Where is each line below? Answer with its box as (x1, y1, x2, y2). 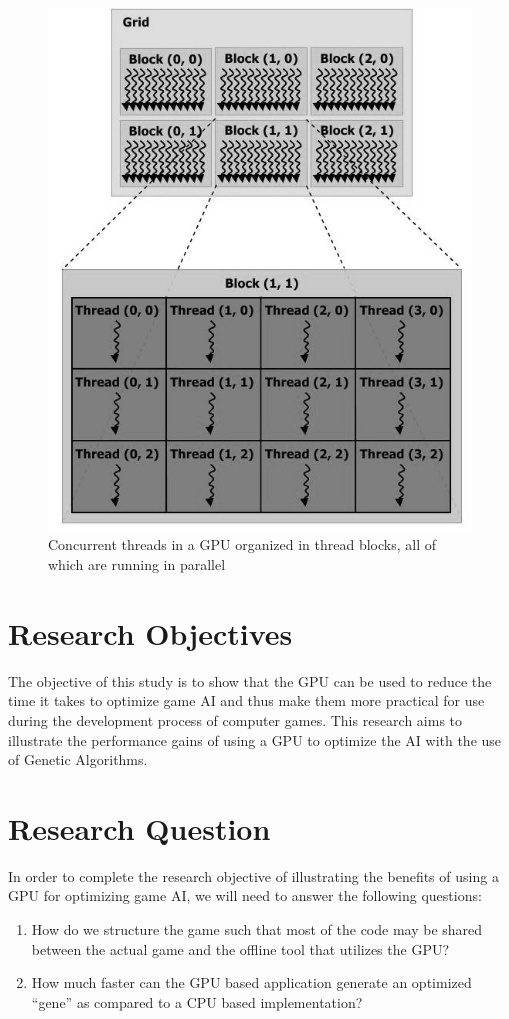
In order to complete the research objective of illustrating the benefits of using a (8, 865, 499, 886)
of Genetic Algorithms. (8, 749, 148, 770)
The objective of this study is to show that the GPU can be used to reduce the (8, 670, 492, 691)
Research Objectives (8, 612, 293, 653)
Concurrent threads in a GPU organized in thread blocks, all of (48, 534, 437, 555)
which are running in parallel (48, 554, 226, 575)
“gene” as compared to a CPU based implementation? (31, 991, 363, 1012)
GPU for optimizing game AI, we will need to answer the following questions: (8, 885, 482, 906)
